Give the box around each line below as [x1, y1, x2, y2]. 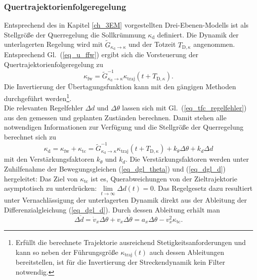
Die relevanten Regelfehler [4, 103, 83, 113]
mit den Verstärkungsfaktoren [4, 154, 94, 164]
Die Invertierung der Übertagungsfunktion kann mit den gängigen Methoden [4, 81, 236, 92]
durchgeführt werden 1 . [4, 91, 72, 103]
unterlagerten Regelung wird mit [4, 39, 103, 49]
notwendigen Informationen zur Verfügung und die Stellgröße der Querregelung [4, 122, 244, 132]
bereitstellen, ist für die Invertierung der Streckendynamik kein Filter [15, 257, 225, 267]
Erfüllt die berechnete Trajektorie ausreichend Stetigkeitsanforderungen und [15, 237, 246, 247]
